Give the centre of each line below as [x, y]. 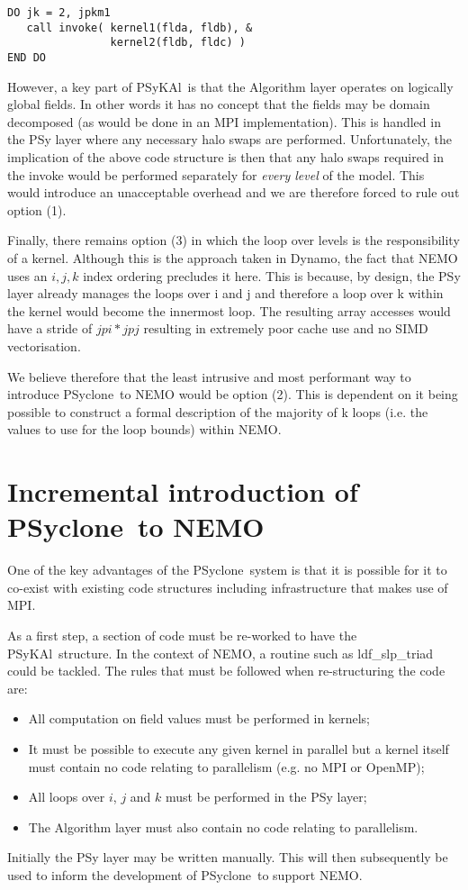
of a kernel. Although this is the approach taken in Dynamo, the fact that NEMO [233, 257]
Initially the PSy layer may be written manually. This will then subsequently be [228, 857]
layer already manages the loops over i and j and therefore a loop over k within [225, 293]
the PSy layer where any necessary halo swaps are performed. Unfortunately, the [229, 139]
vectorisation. [44, 345]
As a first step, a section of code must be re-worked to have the [182, 635]
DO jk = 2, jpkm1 [59, 13]
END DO [27, 57]
